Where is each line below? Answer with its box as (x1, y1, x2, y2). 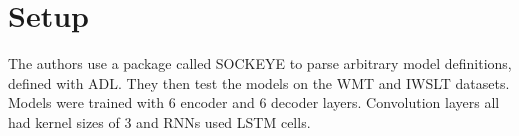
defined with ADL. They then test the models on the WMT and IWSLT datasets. (8, 72, 510, 93)
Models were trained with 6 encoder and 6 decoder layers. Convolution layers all (8, 92, 500, 113)
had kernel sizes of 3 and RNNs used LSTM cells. (8, 111, 311, 132)
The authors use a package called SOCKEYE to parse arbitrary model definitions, (8, 53, 512, 74)
